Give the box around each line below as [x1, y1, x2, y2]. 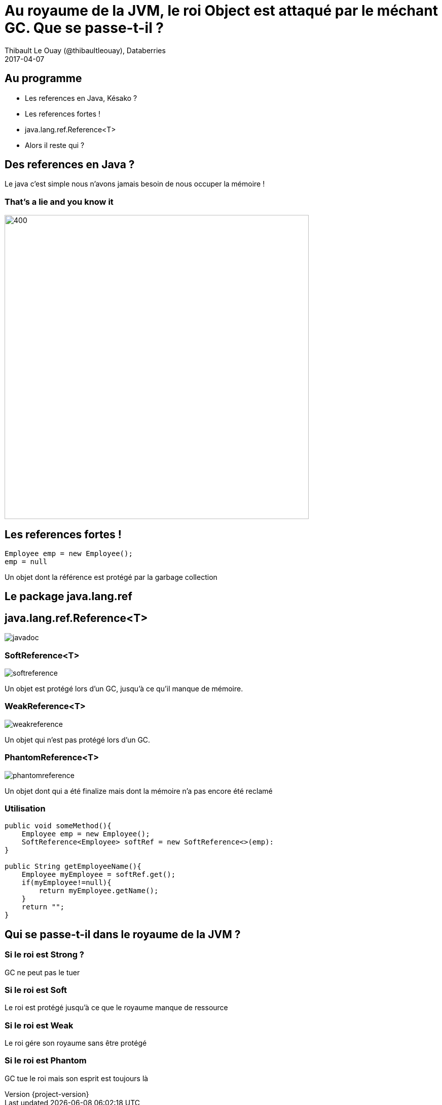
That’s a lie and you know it [5, 196, 114, 207]
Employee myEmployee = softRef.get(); [21, 870, 176, 879]
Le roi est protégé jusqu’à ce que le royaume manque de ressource [5, 1003, 228, 1012]
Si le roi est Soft [5, 984, 67, 995]
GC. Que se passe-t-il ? [5, 19, 164, 36]
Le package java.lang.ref [5, 590, 132, 603]
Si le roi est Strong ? [5, 949, 84, 960]
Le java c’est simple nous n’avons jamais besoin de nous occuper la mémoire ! [5, 179, 265, 189]
